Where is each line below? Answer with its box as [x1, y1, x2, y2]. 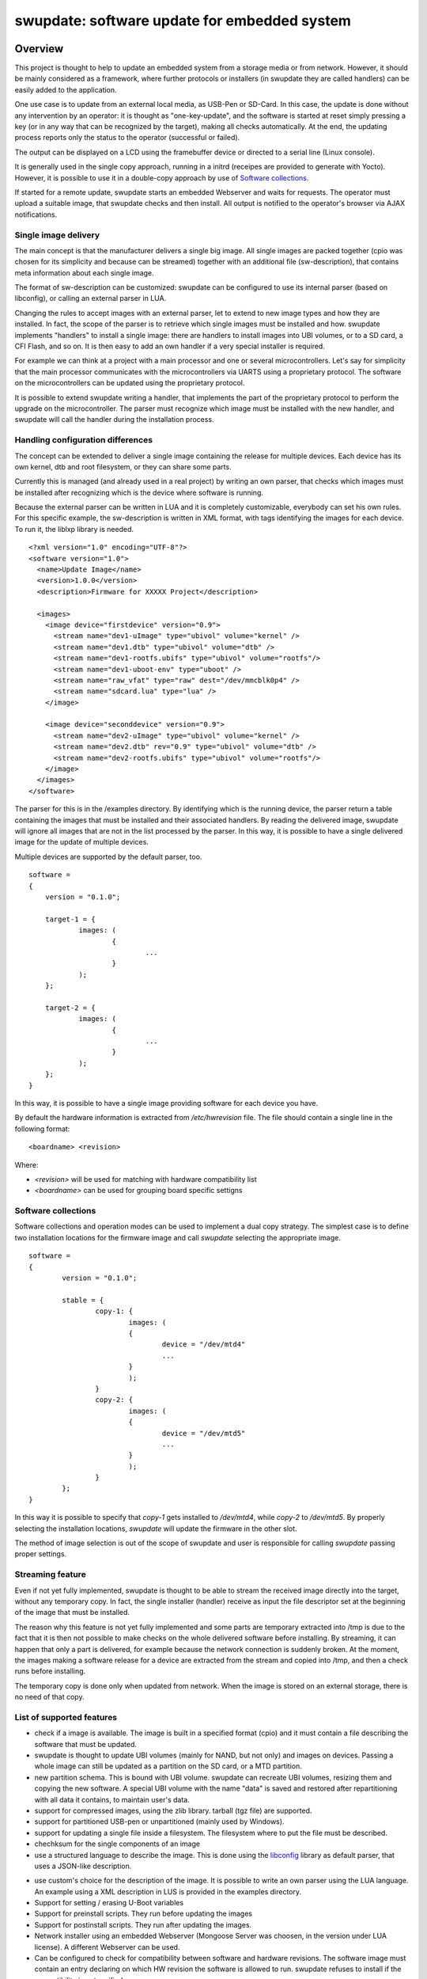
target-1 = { [44, 914, 96, 924]
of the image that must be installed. [14, 1608, 130, 1617]
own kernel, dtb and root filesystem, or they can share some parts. [14, 462, 232, 471]
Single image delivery [14, 230, 100, 241]
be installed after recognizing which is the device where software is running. [14, 488, 264, 497]
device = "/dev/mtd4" [161, 1340, 246, 1349]
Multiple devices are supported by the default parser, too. [14, 852, 202, 861]
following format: [14, 1124, 70, 1134]
